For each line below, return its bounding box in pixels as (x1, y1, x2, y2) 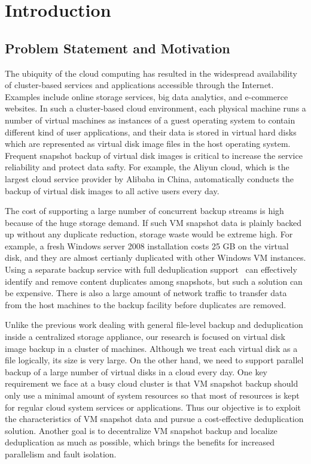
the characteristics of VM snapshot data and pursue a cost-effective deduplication (5, 412, 304, 425)
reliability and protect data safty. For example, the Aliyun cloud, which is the (5, 161, 289, 173)
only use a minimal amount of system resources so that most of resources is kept (5, 389, 300, 402)
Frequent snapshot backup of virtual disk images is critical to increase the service (5, 149, 303, 161)
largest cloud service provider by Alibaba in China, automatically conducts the (5, 172, 294, 185)
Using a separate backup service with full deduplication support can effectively (5, 263, 297, 276)
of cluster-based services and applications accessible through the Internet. (5, 79, 274, 91)
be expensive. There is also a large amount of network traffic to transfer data (5, 287, 287, 299)
